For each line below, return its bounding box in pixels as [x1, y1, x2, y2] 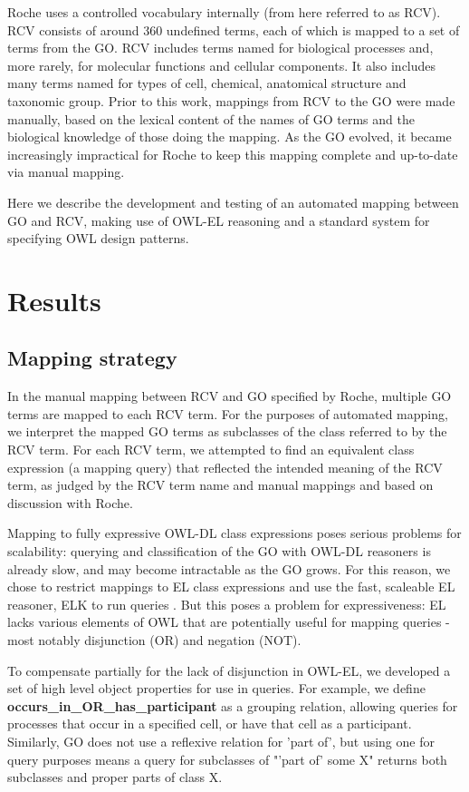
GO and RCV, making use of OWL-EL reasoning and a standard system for [7, 210, 430, 230]
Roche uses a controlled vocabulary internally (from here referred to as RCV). [7, 3, 441, 21]
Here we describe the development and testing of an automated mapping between [7, 192, 459, 211]
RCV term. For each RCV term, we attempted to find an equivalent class [7, 440, 415, 459]
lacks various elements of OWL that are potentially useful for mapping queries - [7, 612, 450, 631]
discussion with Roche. [7, 493, 133, 512]
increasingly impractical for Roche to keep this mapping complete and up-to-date [7, 144, 458, 163]
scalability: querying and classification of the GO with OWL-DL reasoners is [7, 542, 431, 561]
